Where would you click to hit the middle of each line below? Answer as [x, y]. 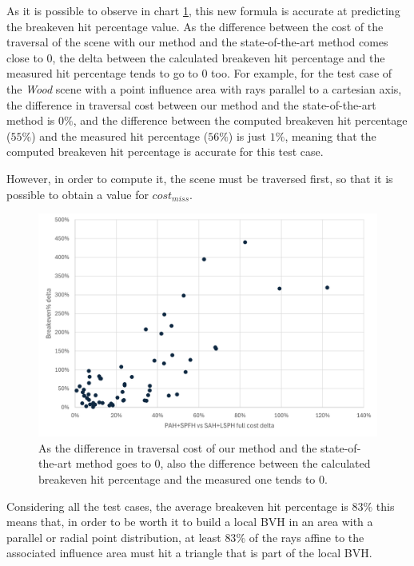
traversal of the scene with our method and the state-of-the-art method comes [197, 42]
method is [31, 120]
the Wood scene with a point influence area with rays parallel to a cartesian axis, [204, 88]
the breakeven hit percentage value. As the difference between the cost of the [195, 26]
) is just [247, 136]
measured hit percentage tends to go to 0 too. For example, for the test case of [199, 73]
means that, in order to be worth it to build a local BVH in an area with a [190, 522]
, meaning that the [330, 136]
